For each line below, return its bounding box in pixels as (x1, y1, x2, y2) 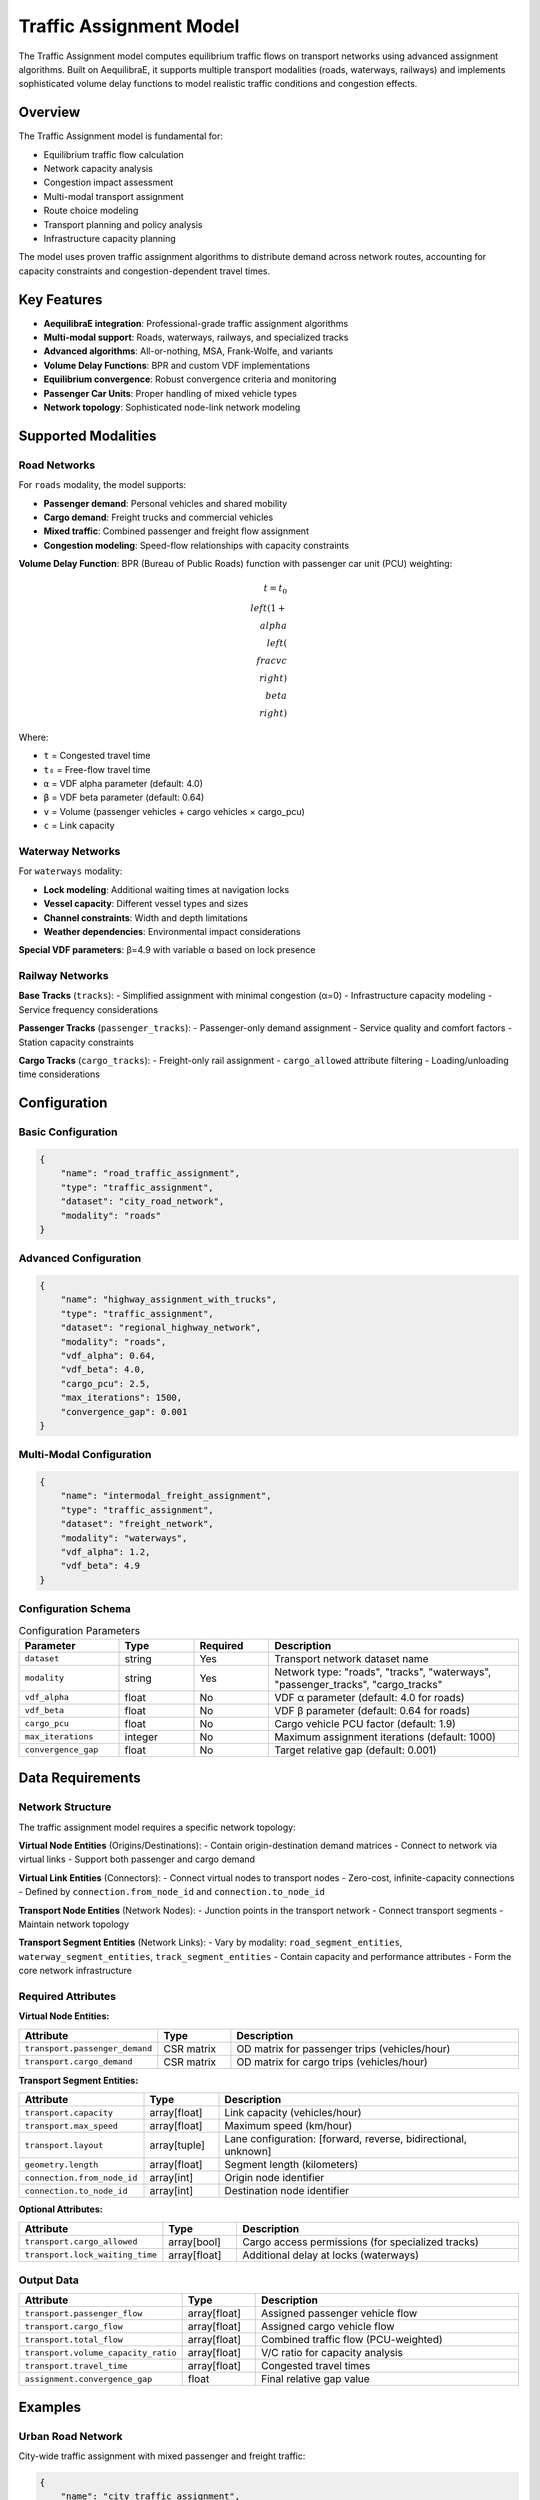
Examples (18, 2398, 82, 2415)
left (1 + (250, 603, 286, 614)
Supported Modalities (18, 427, 157, 444)
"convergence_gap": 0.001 (60, 1406, 188, 1417)
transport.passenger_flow (24, 2308, 143, 2319)
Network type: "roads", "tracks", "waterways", (274, 1665, 492, 1679)
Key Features (18, 291, 103, 308)
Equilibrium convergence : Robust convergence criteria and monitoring (43, 373, 337, 385)
